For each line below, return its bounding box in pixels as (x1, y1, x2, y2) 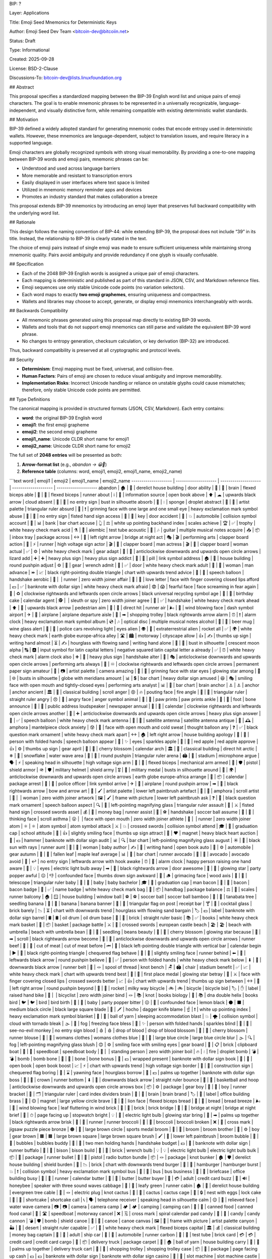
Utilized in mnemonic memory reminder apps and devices (22, 186, 142, 192)
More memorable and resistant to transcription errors (22, 172, 132, 178)
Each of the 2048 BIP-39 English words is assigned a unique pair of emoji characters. (22, 270, 199, 276)
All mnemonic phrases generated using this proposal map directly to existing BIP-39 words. (22, 317, 212, 323)
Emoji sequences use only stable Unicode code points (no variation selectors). (22, 285, 185, 291)
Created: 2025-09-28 (9, 56, 54, 62)
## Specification (9, 261, 44, 267)
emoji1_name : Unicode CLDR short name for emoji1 (22, 436, 129, 442)
